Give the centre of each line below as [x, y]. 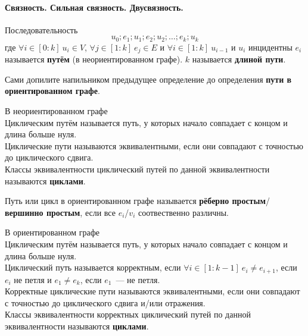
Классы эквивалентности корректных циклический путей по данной [128, 314]
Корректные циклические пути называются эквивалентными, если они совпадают [153, 291]
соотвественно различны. [183, 212]
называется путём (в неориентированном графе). [94, 59]
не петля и [33, 279]
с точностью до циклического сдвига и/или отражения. [105, 302]
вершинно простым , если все [60, 212]
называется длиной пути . [239, 59]
